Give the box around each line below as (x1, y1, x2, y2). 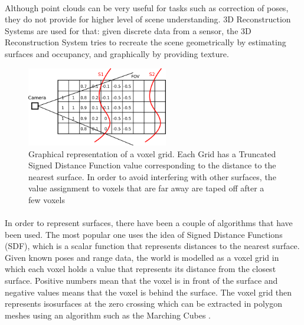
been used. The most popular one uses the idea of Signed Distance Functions (5, 228, 283, 240)
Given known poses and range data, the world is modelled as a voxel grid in (5, 251, 279, 263)
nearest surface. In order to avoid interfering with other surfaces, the (28, 170, 276, 183)
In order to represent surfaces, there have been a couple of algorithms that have (5, 217, 293, 229)
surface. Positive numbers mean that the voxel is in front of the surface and (5, 274, 278, 287)
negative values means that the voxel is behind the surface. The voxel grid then (5, 286, 292, 298)
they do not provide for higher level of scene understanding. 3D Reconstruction (5, 13, 291, 25)
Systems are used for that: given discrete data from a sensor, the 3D (5, 24, 251, 37)
